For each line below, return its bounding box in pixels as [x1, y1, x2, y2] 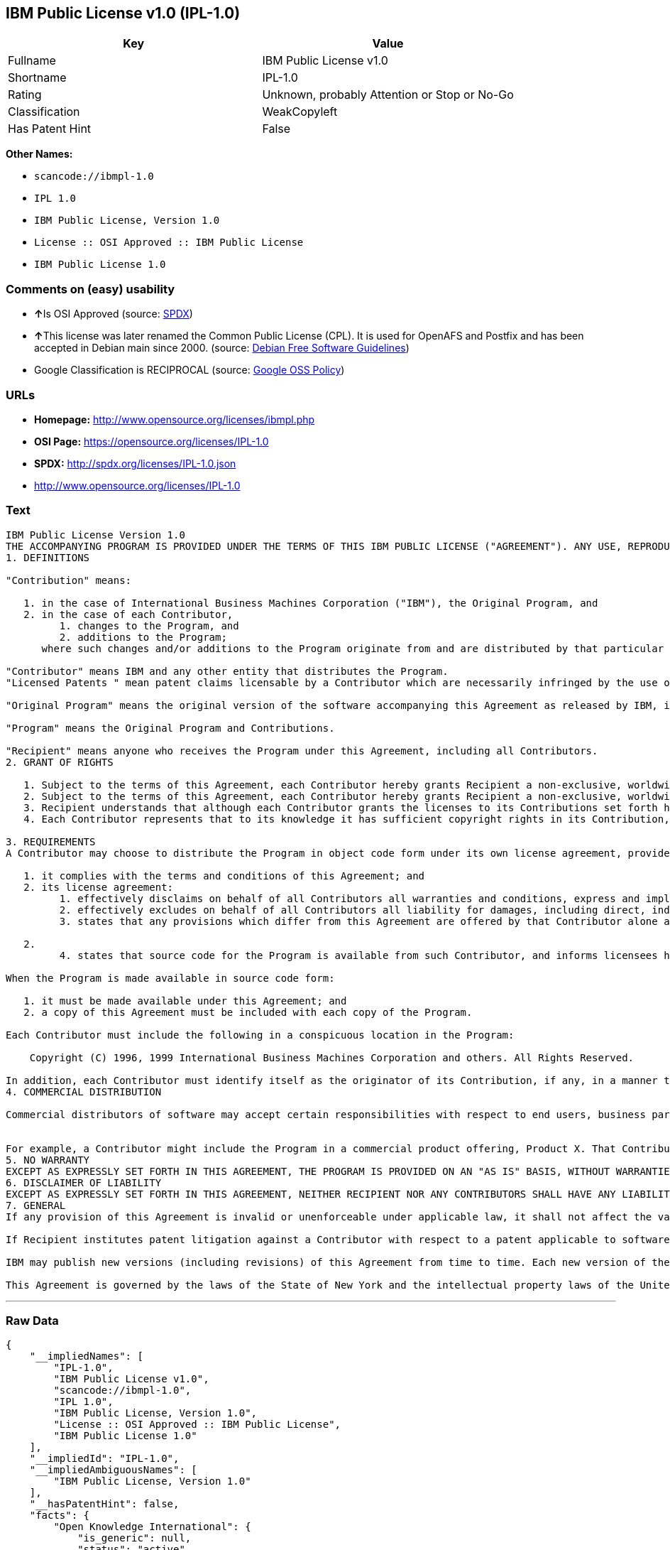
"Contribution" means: [6, 574, 132, 586]
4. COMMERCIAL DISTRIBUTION [6, 1085, 162, 1098]
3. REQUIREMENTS [6, 835, 96, 847]
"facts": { [29, 1510, 90, 1522]
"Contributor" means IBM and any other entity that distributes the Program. [6, 665, 449, 677]
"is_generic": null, [77, 1532, 192, 1544]
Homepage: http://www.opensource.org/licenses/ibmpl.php [34, 413, 315, 426]
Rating [8, 87, 42, 102]
